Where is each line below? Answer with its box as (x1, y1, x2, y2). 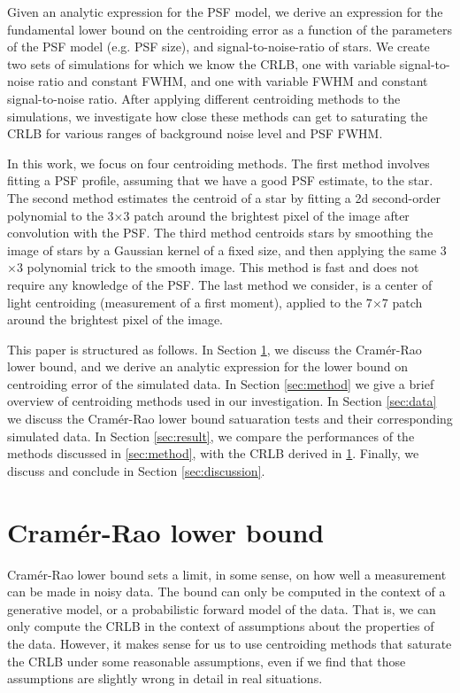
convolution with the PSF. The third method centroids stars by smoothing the (7, 223, 433, 242)
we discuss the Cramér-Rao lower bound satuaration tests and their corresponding (7, 409, 453, 428)
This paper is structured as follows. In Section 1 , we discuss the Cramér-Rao (7, 339, 422, 358)
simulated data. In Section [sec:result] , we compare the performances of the (7, 426, 415, 445)
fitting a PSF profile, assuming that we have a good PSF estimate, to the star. (7, 171, 433, 190)
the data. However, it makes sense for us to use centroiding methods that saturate (7, 634, 452, 652)
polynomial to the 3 (7, 206, 114, 224)
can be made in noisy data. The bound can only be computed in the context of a (7, 582, 446, 601)
